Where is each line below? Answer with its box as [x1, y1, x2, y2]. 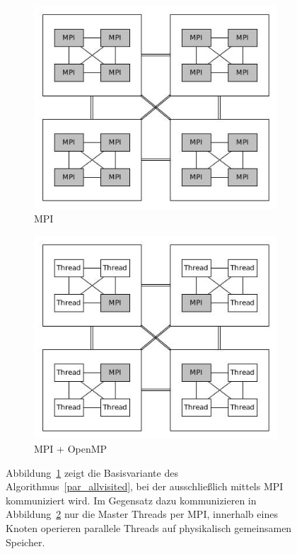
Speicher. [6, 534, 45, 549]
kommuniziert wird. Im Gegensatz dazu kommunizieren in [6, 492, 257, 507]
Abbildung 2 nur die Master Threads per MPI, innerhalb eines [6, 507, 278, 521]
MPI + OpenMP [34, 441, 107, 456]
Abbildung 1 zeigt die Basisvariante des [6, 465, 178, 480]
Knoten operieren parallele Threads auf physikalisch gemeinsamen [6, 521, 292, 536]
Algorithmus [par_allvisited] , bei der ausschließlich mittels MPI [6, 479, 284, 494]
